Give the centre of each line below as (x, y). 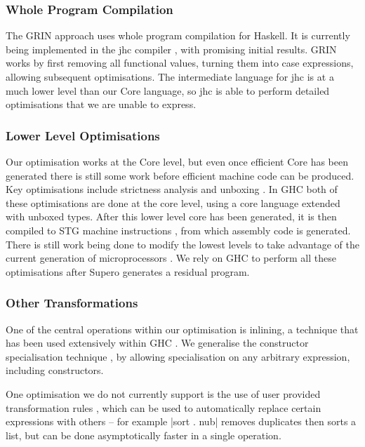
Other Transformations (72, 303)
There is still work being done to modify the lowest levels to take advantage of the (182, 244)
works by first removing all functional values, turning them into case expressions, (180, 63)
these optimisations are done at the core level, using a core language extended (173, 202)
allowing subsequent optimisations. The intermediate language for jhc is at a (170, 76)
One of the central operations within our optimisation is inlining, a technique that (182, 329)
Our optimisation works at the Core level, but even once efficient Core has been (177, 161)
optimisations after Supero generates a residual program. (128, 271)
